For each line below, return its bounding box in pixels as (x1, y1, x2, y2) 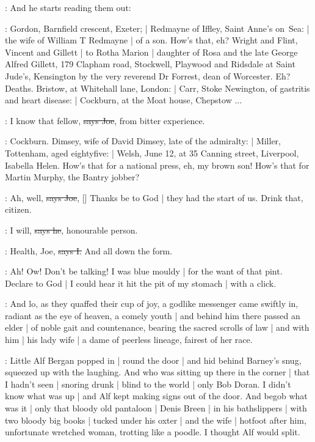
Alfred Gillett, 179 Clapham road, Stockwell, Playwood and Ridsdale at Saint (5, 57, 295, 70)
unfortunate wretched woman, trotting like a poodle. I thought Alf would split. (5, 425, 300, 438)
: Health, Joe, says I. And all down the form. (5, 244, 173, 257)
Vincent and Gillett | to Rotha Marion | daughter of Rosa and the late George (5, 45, 298, 58)
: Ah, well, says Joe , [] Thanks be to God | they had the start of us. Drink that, (5, 191, 303, 204)
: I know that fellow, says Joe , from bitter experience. (5, 114, 205, 127)
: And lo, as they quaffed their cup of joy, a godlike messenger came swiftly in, (5, 297, 299, 310)
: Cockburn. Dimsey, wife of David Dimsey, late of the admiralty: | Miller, (5, 134, 281, 147)
